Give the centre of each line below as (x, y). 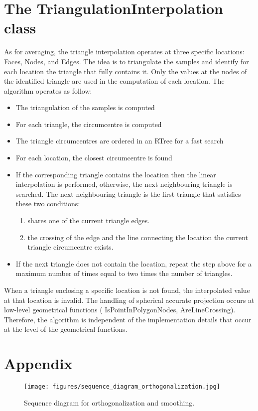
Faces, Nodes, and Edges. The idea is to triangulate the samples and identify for (127, 61)
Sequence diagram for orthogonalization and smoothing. (109, 402)
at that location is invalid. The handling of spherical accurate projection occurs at (129, 300)
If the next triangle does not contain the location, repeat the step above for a (133, 263)
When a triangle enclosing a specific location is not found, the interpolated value (127, 290)
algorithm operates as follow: (48, 90)
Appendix (38, 363)
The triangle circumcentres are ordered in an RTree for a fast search (120, 141)
